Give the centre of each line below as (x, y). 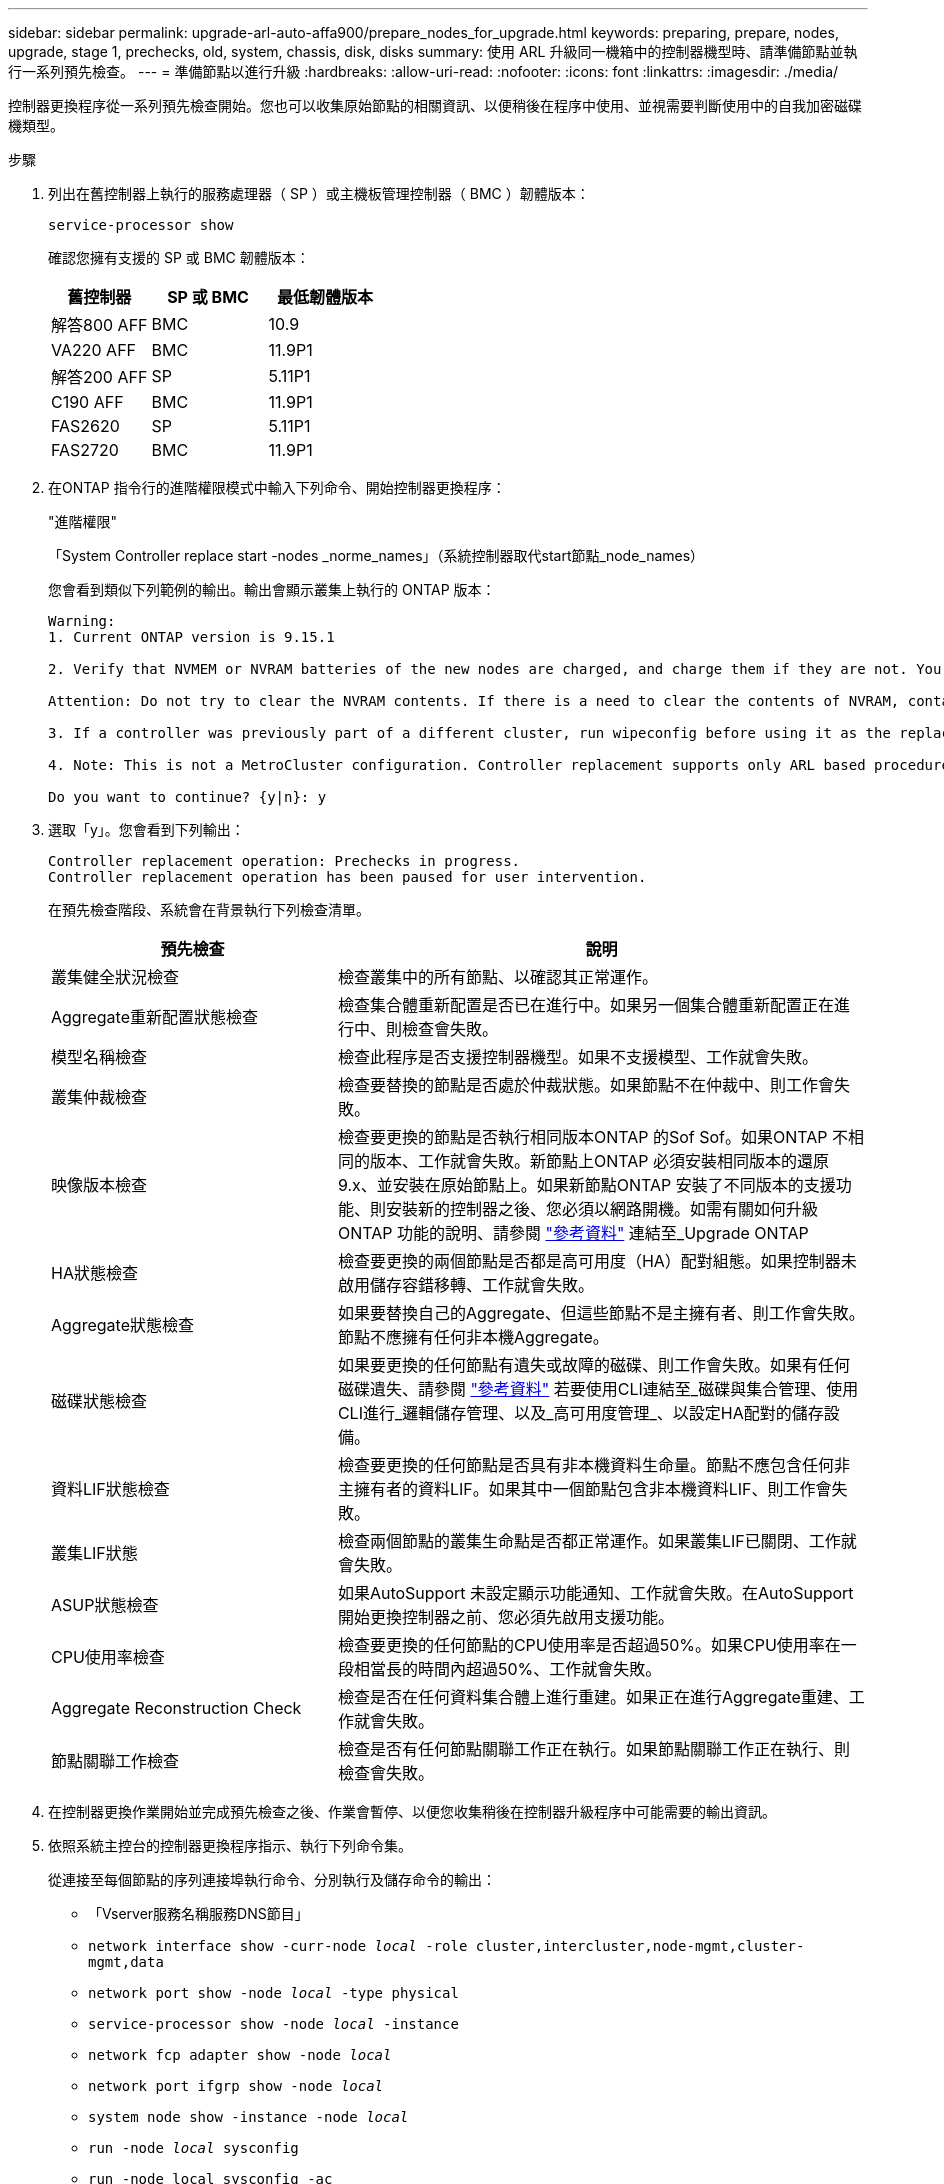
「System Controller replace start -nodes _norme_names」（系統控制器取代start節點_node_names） (376, 555)
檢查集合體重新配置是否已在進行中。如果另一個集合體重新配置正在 (585, 1005)
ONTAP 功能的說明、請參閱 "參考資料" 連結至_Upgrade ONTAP (573, 1233)
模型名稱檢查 (99, 1057)
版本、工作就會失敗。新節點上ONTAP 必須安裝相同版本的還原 (599, 1161)
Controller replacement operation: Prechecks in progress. (284, 861)
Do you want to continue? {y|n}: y (187, 797)
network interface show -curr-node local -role (278, 1946)
